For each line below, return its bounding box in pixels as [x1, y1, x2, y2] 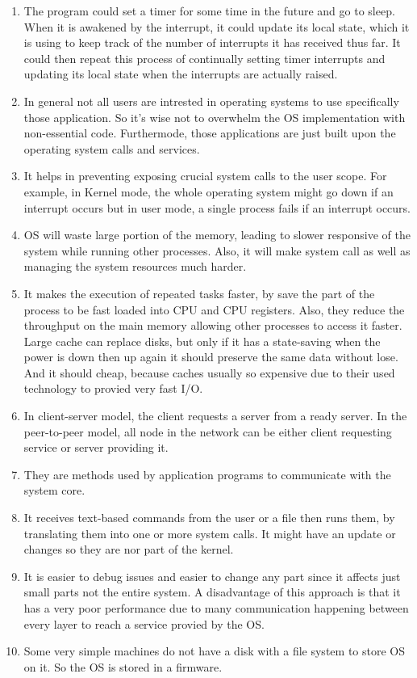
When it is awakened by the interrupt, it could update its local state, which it [23, 18, 410, 35]
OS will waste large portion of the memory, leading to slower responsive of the [23, 226, 411, 243]
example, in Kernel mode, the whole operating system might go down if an [23, 183, 394, 200]
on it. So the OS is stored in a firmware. [23, 658, 223, 675]
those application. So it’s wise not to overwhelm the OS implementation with [23, 108, 406, 125]
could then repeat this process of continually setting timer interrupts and [23, 49, 386, 66]
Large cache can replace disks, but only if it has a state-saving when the [23, 332, 381, 349]
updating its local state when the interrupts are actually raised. [23, 65, 338, 82]
